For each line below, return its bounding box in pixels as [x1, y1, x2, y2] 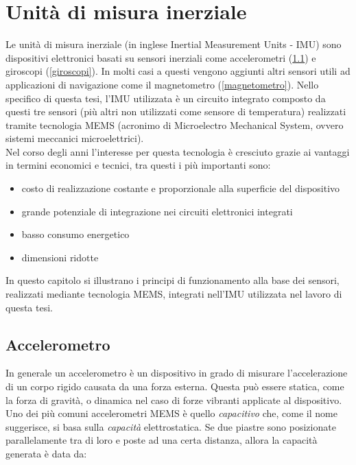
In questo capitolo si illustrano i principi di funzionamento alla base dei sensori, [5, 273, 340, 287]
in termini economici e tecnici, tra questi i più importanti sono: [5, 158, 271, 172]
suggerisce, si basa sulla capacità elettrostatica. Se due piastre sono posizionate [5, 419, 336, 433]
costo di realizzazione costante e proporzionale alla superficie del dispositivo [21, 181, 340, 195]
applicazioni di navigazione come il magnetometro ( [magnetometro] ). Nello [5, 77, 319, 91]
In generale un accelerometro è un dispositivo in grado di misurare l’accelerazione [5, 366, 348, 380]
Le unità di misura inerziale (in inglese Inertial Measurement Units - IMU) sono [5, 37, 342, 51]
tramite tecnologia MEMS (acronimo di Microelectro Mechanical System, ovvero [5, 117, 344, 132]
